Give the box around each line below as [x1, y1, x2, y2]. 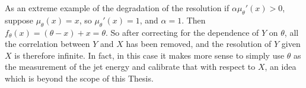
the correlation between [5, 38, 90, 50]
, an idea [264, 60, 297, 73]
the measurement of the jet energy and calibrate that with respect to [5, 60, 256, 73]
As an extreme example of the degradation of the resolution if [5, 2, 230, 13]
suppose [5, 13, 33, 26]
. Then [181, 13, 206, 26]
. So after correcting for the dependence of [105, 26, 259, 38]
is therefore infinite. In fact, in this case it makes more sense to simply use [14, 49, 285, 61]
